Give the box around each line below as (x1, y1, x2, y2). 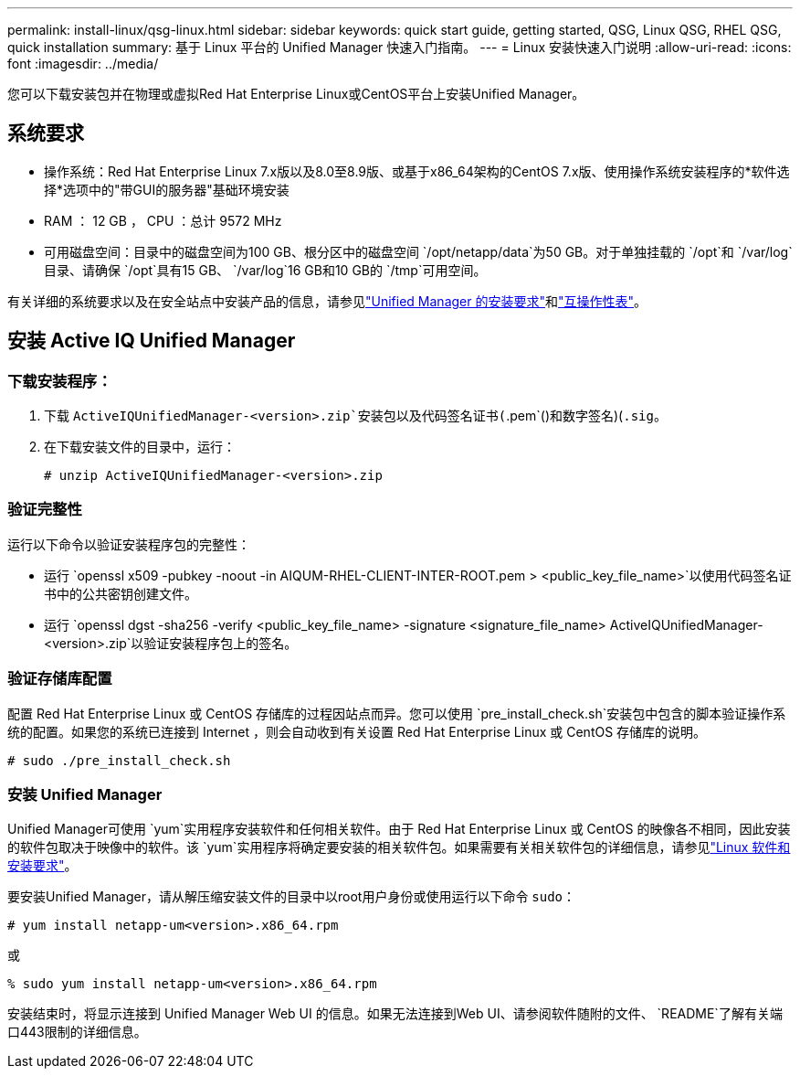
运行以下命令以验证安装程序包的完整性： (7, 536, 250, 552)
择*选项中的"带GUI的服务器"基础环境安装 (44, 181, 289, 197)
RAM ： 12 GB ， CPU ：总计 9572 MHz (44, 212, 282, 229)
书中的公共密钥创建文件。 (44, 585, 197, 602)
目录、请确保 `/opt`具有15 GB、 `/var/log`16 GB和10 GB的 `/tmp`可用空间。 (44, 261, 487, 278)
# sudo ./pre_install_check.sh (7, 752, 231, 768)
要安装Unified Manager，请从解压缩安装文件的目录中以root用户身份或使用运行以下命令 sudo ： (7, 889, 576, 905)
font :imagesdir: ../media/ (7, 56, 159, 71)
